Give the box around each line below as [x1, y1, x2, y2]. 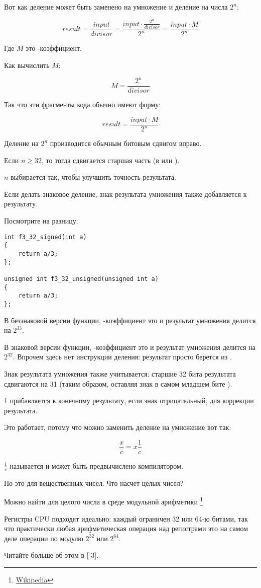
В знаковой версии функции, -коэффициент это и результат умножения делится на [4, 341, 255, 352]
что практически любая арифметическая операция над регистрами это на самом [4, 523, 248, 534]
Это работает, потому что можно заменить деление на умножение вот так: [4, 422, 231, 432]
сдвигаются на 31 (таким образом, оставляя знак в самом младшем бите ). [4, 378, 232, 389]
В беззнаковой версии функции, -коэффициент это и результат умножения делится [4, 315, 256, 325]
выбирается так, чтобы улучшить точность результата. [11, 172, 176, 182]
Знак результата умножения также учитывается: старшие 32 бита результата [4, 368, 236, 379]
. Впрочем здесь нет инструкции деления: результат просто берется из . [13, 351, 232, 362]
